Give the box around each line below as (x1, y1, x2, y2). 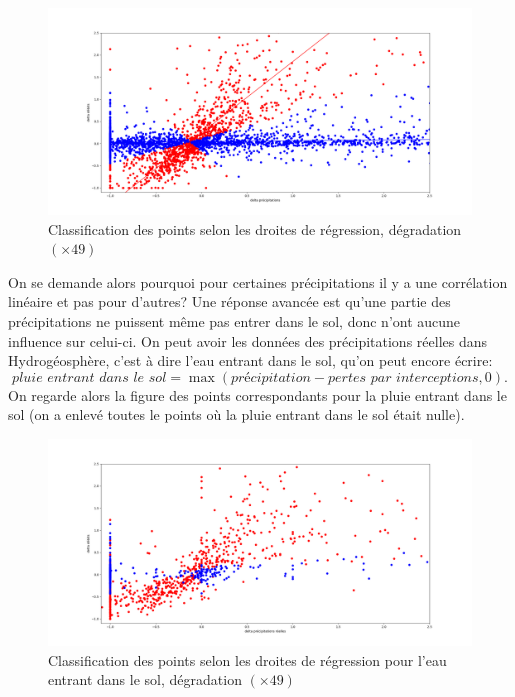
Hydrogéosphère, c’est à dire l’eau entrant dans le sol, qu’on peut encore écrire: (8, 350, 493, 371)
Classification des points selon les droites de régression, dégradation (48, 218, 462, 239)
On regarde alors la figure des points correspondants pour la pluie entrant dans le (8, 384, 507, 405)
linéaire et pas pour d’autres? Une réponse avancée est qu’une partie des (8, 291, 451, 312)
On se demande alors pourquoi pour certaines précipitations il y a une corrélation (8, 271, 508, 292)
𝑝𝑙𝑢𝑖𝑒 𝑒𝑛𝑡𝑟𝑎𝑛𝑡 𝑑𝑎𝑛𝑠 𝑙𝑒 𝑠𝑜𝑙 (12, 370, 167, 385)
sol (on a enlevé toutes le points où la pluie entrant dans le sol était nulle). (8, 404, 465, 425)
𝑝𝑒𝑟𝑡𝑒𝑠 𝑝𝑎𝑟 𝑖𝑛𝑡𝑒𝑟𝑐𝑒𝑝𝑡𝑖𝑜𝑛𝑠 (328, 370, 479, 385)
